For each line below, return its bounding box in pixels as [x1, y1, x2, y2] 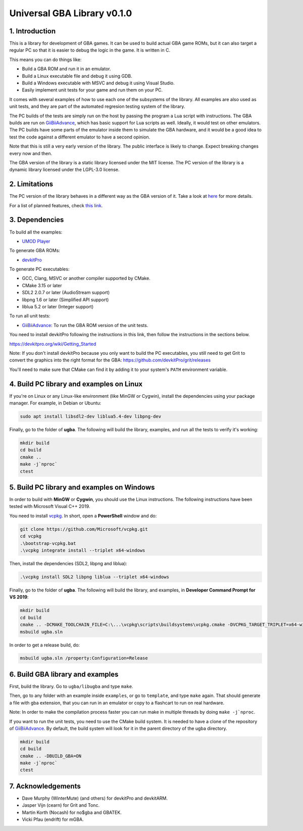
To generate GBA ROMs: [9, 248, 61, 254]
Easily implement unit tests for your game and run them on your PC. [22, 87, 163, 93]
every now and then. [9, 150, 53, 156]
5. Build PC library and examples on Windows [9, 483, 155, 491]
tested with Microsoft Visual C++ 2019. [9, 503, 90, 510]
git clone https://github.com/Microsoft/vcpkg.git [20, 526, 148, 532]
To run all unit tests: [9, 313, 50, 319]
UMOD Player [22, 238, 50, 244]
